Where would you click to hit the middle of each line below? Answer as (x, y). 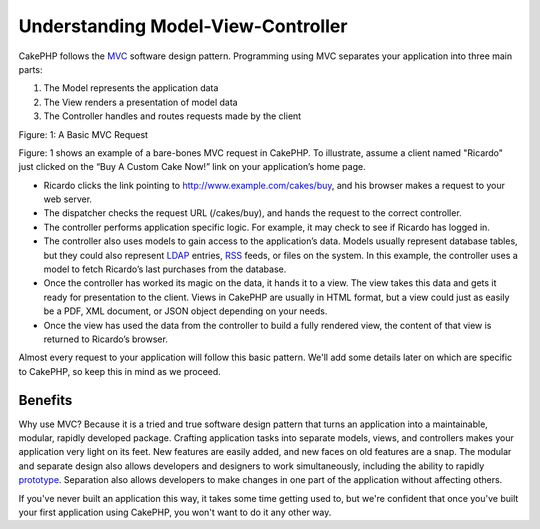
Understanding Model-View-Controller (183, 26)
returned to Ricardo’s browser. (106, 339)
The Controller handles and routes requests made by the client (172, 116)
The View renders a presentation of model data (141, 102)
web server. (68, 199)
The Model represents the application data (131, 88)
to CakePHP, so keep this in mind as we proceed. (120, 371)
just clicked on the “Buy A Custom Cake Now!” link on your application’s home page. (192, 167)
